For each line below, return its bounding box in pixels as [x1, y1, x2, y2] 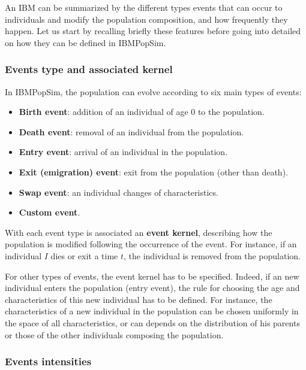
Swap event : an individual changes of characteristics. [19, 186, 218, 198]
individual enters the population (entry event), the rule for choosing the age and [5, 281, 300, 294]
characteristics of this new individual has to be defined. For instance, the [5, 293, 272, 305]
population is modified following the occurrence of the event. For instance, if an [5, 238, 297, 250]
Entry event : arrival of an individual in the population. [19, 145, 228, 158]
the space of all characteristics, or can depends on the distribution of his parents [5, 316, 300, 329]
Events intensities [5, 354, 92, 369]
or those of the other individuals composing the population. [5, 328, 224, 341]
